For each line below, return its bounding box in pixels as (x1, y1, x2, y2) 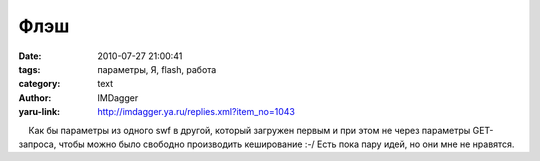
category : (18, 78, 61, 90)
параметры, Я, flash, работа (97, 63, 217, 75)
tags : (18, 63, 41, 75)
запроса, (18, 138, 57, 150)
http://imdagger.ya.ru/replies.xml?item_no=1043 (97, 106, 295, 118)
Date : (18, 50, 42, 62)
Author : (18, 91, 52, 104)
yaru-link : (18, 106, 60, 118)
